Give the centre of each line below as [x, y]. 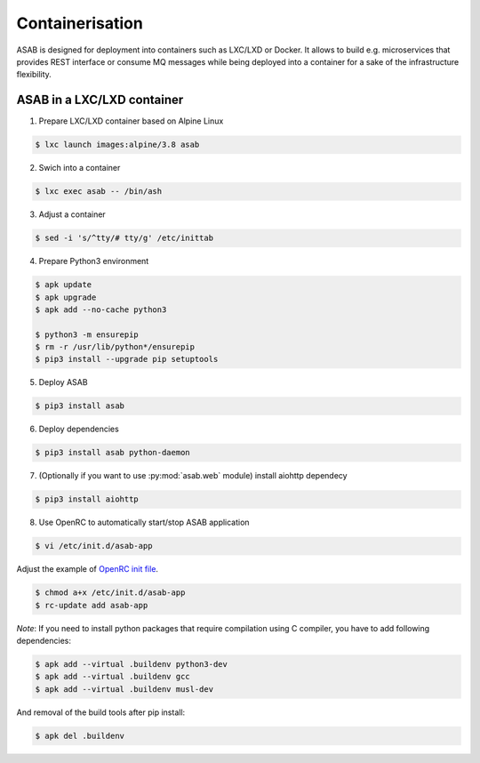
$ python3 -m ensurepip [87, 334]
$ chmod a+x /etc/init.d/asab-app [110, 593]
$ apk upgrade [66, 297]
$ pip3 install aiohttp [87, 499]
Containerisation [80, 23]
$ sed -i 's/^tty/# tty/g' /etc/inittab [124, 238]
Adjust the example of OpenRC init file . [88, 569]
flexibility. [34, 75]
